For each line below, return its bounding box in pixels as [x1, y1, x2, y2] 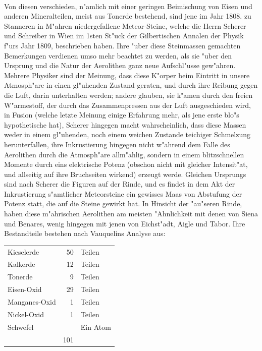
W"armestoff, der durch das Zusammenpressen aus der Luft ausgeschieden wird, [4, 99, 251, 110]
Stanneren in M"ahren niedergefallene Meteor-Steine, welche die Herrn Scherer [4, 20, 246, 31]
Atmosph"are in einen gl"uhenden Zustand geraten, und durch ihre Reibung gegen [4, 80, 258, 90]
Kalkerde [8, 259, 35, 269]
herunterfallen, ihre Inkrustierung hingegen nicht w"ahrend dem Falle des [4, 139, 230, 149]
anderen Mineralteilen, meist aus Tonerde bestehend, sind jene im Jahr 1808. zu [4, 11, 251, 21]
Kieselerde [8, 246, 39, 257]
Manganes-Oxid [8, 296, 56, 307]
